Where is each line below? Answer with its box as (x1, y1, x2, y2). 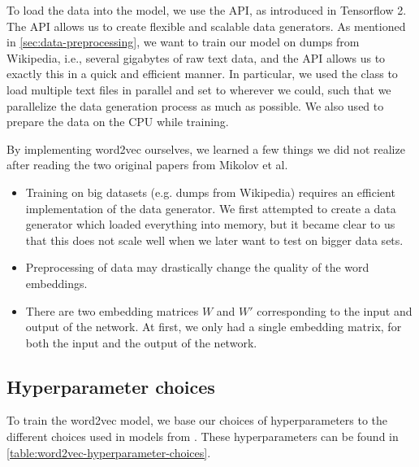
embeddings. (25, 274, 88, 291)
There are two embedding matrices (25, 302, 199, 319)
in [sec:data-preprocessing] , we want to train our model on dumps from (6, 33, 360, 50)
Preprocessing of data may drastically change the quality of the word (25, 259, 369, 276)
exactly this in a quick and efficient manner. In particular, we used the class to (6, 65, 398, 82)
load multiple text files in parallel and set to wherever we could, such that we (6, 81, 391, 98)
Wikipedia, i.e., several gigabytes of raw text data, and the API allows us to (6, 49, 386, 66)
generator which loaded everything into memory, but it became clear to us (25, 216, 395, 233)
